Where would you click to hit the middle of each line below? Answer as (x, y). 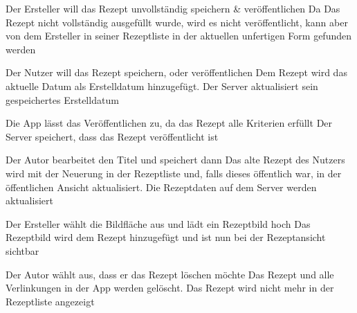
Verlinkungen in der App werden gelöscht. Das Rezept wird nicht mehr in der (170, 288)
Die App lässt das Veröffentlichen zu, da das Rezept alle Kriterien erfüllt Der (169, 123)
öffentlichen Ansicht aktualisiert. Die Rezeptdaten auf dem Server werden (161, 187)
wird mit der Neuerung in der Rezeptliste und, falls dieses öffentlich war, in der (174, 173)
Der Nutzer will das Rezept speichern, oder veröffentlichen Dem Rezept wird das (176, 72)
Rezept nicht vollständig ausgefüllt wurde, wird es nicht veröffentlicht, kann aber (177, 22)
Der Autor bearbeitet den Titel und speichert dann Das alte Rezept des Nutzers (175, 160)
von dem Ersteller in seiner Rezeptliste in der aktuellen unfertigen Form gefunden (179, 36)
